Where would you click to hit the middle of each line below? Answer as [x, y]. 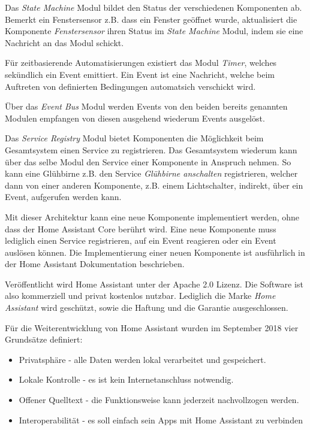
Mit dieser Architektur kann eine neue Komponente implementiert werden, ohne [152, 216]
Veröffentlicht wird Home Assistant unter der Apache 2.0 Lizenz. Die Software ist [154, 284]
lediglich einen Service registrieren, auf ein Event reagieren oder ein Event [141, 240]
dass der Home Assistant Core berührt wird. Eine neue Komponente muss [141, 228]
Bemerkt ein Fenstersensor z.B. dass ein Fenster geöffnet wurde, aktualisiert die [151, 19]
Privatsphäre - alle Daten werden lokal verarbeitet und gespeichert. [142, 359]
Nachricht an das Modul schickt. [64, 42]
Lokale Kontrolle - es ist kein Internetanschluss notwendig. [126, 379]
